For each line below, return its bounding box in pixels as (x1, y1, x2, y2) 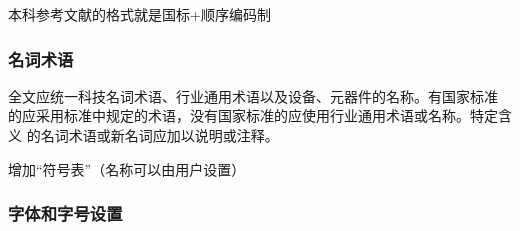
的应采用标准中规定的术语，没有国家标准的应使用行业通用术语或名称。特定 (8, 105, 498, 126)
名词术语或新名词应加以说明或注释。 (40, 125, 279, 145)
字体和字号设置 (8, 201, 123, 226)
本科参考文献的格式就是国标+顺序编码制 (8, 4, 271, 24)
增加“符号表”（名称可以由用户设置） (8, 158, 246, 179)
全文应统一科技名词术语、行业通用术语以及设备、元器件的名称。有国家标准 (8, 85, 498, 106)
